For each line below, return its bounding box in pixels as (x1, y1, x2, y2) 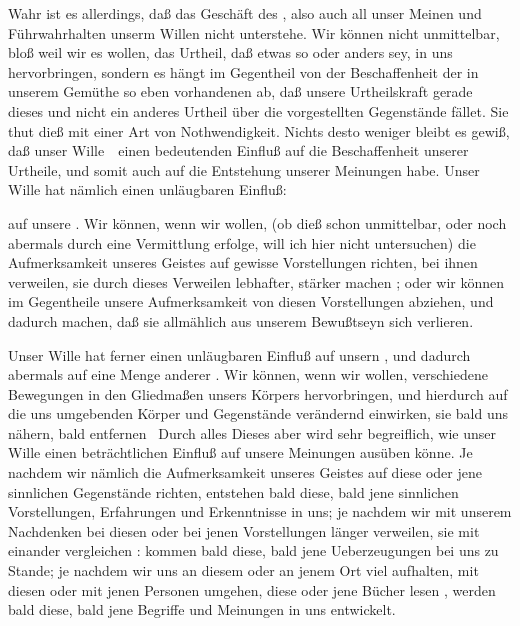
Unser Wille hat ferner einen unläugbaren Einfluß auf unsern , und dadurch (8, 344, 471, 365)
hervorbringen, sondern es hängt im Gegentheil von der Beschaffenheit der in (8, 61, 479, 82)
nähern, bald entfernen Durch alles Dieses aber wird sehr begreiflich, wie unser (8, 422, 496, 443)
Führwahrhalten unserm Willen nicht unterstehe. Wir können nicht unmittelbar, (8, 22, 500, 43)
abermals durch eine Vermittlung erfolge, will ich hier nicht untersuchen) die (8, 232, 476, 253)
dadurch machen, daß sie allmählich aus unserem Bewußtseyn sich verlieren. (8, 310, 474, 331)
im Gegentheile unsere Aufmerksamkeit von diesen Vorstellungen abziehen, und (8, 291, 494, 312)
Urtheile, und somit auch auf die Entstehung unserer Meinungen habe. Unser (8, 159, 480, 180)
